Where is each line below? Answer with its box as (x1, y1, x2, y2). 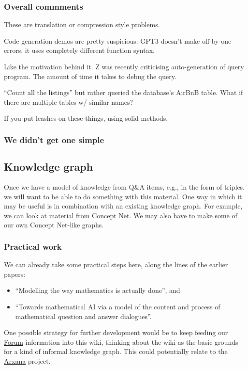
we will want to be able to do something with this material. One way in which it (4, 191, 242, 201)
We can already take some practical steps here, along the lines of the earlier (4, 259, 228, 270)
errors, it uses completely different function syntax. (4, 45, 155, 55)
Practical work (4, 240, 62, 252)
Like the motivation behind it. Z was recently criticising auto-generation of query (4, 62, 244, 71)
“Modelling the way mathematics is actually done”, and (15, 285, 180, 295)
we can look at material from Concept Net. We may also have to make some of (4, 210, 237, 220)
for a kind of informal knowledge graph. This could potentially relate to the (4, 346, 228, 356)
